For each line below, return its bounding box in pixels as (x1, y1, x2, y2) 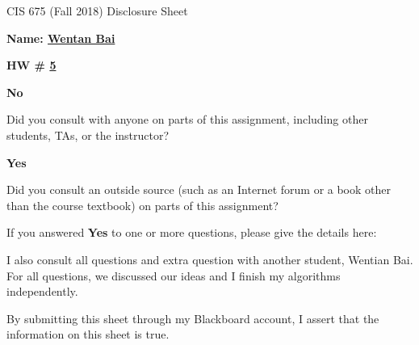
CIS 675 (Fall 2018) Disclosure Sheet (6, 2, 188, 19)
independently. (6, 283, 78, 300)
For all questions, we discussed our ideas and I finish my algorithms (6, 267, 341, 284)
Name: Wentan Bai (6, 29, 115, 46)
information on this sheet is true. (6, 326, 170, 343)
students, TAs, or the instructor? (6, 126, 170, 143)
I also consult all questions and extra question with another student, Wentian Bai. (6, 250, 413, 267)
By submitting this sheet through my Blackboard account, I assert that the (6, 309, 379, 326)
